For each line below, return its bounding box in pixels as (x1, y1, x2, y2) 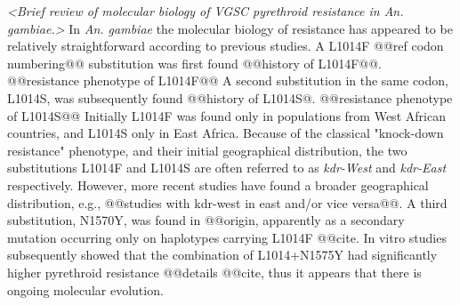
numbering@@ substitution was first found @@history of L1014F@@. (7, 53, 382, 72)
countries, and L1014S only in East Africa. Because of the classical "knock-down (7, 124, 444, 142)
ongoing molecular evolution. (7, 280, 164, 299)
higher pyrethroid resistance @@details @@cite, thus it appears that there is (7, 262, 422, 281)
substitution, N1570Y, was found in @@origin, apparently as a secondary (7, 211, 405, 229)
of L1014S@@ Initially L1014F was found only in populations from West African (7, 106, 446, 124)
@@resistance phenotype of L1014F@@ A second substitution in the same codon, (7, 71, 448, 90)
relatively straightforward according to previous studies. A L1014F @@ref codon (7, 36, 444, 55)
